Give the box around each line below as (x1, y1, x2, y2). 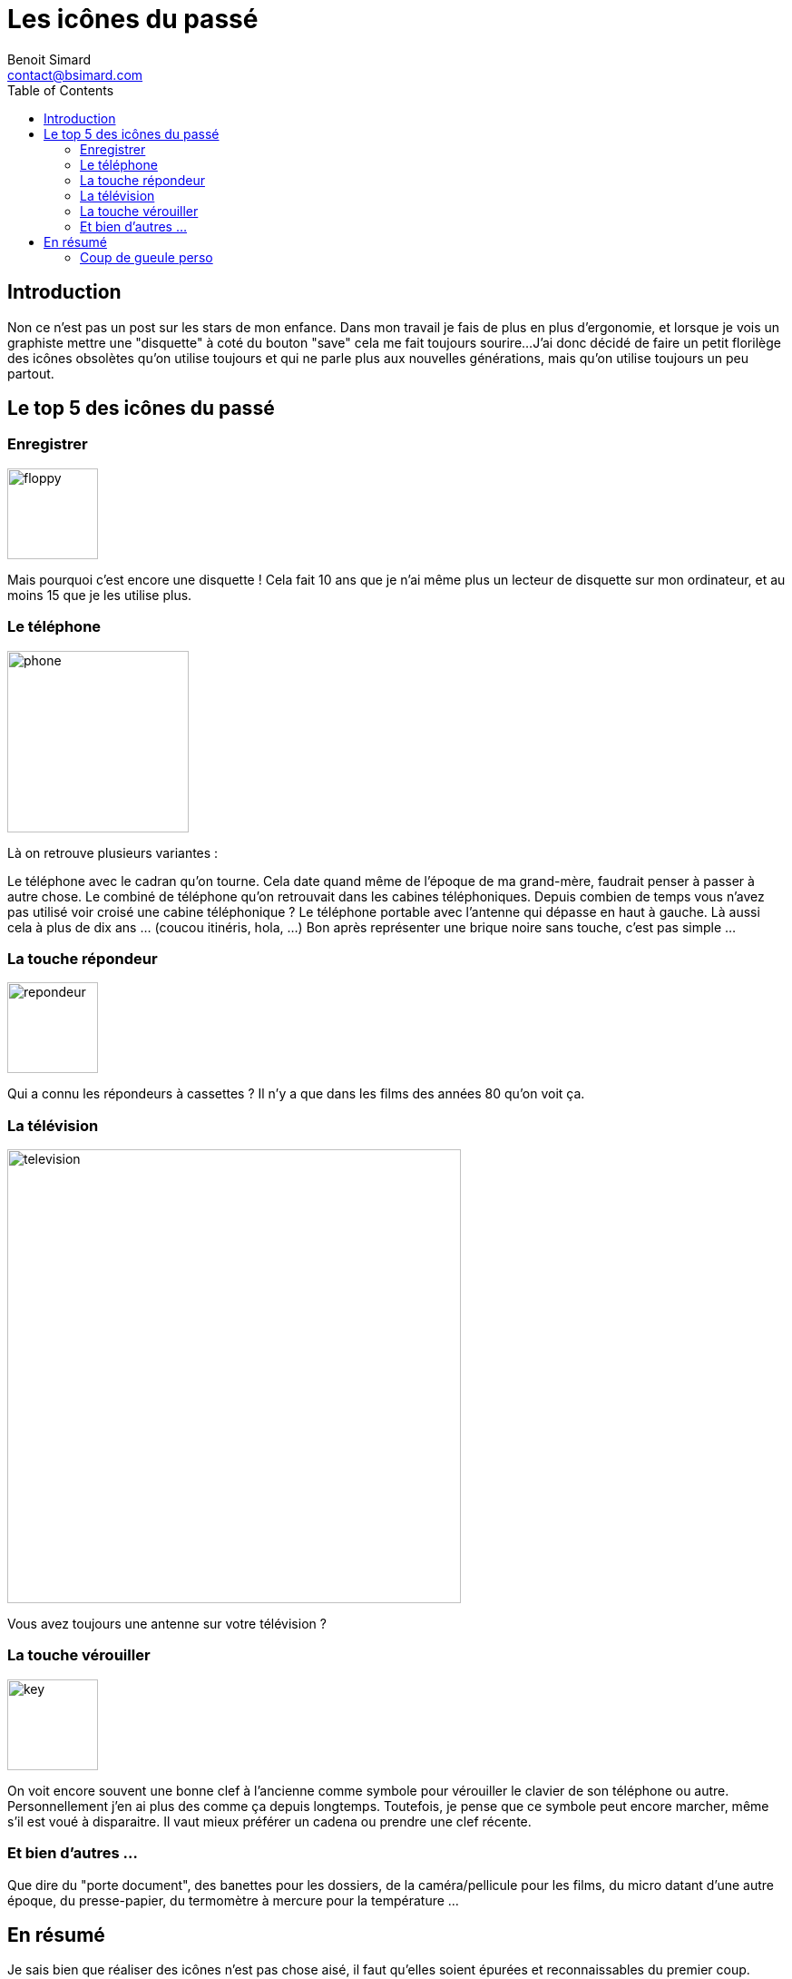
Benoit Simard (7, 51, 92, 67)
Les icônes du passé (7, 4, 259, 34)
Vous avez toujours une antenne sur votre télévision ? (7, 1616, 327, 1632)
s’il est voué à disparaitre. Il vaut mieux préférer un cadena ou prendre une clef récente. (7, 1813, 532, 1829)
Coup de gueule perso (80, 249, 213, 265)
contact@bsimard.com (7, 66, 143, 83)
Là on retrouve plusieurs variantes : (7, 844, 219, 861)
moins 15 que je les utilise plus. (7, 586, 192, 603)
